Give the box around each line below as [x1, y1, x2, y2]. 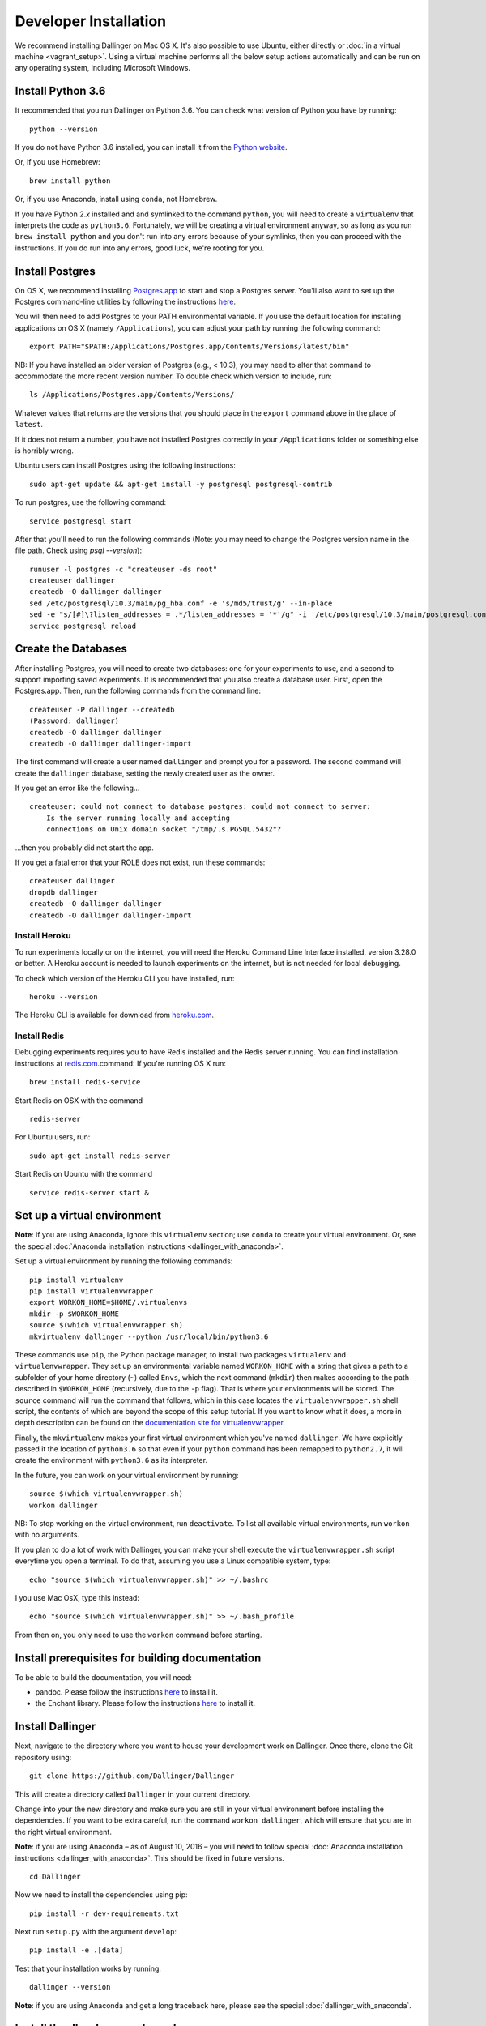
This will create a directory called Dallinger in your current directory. [15, 1789, 251, 1799]
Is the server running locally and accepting [45, 813, 231, 823]
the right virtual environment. [15, 1827, 113, 1836]
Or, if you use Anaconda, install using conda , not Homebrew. [15, 194, 218, 204]
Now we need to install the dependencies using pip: [15, 1890, 188, 1900]
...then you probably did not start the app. [15, 843, 154, 853]
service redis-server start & [29, 1188, 150, 1197]
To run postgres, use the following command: [15, 498, 167, 507]
